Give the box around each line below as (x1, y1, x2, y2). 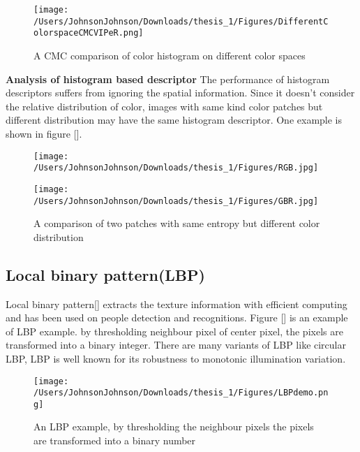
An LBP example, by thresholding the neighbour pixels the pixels (33, 419, 314, 434)
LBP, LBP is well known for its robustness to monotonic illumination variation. (6, 351, 346, 365)
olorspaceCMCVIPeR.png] (33, 28, 144, 38)
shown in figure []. (6, 126, 82, 140)
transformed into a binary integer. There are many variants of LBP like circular (6, 337, 346, 352)
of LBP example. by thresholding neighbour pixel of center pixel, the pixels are (6, 323, 343, 338)
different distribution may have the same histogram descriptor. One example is (6, 112, 343, 127)
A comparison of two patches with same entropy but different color (33, 216, 320, 231)
